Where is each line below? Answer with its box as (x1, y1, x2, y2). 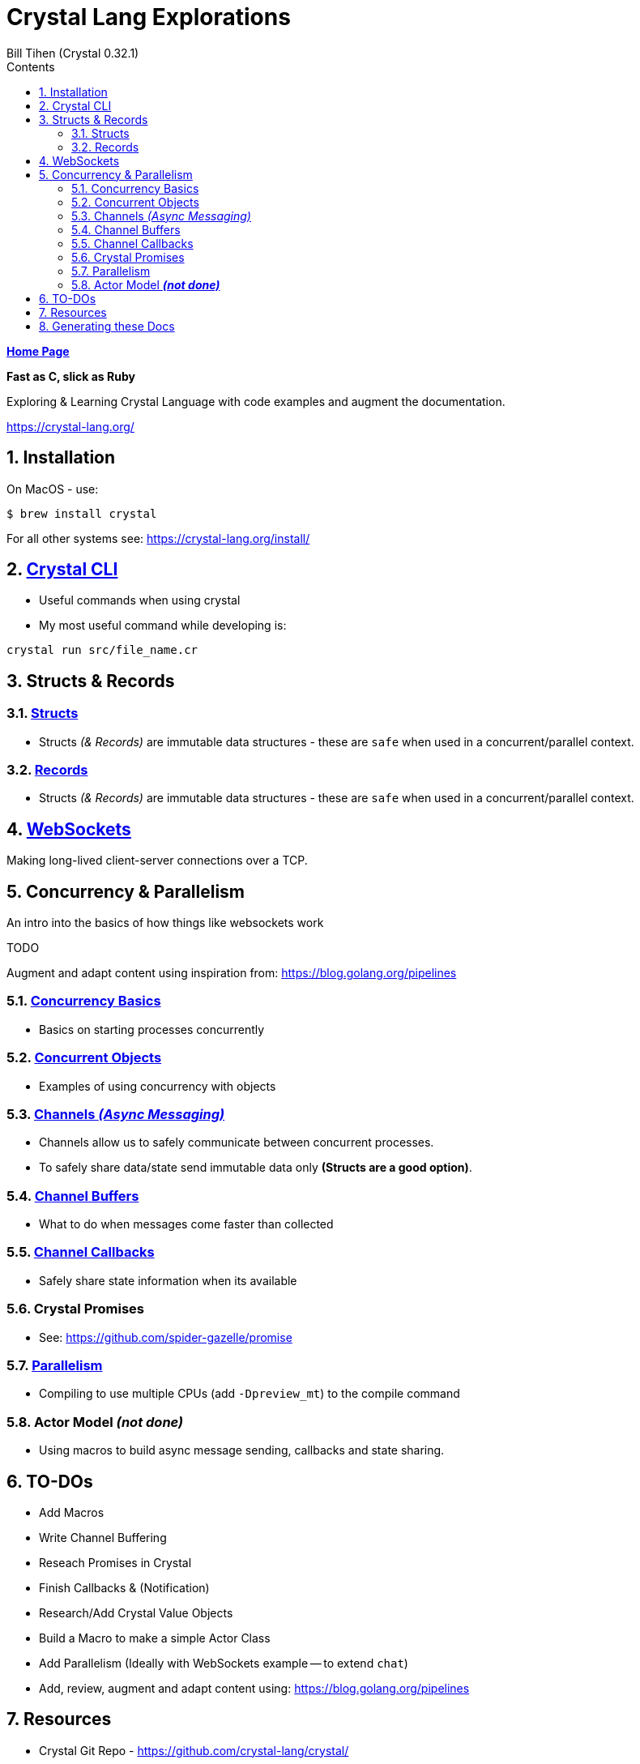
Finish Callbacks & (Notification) (39, 1580, 210, 1595)
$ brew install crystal (6, 506, 157, 520)
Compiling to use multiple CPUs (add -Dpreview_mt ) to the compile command (39, 1386, 460, 1401)
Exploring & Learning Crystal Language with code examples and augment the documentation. (6, 394, 506, 408)
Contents (6, 59, 55, 74)
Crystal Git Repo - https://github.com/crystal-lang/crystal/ (39, 1743, 349, 1758)
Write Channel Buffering (39, 1530, 167, 1544)
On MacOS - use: (6, 481, 99, 496)
